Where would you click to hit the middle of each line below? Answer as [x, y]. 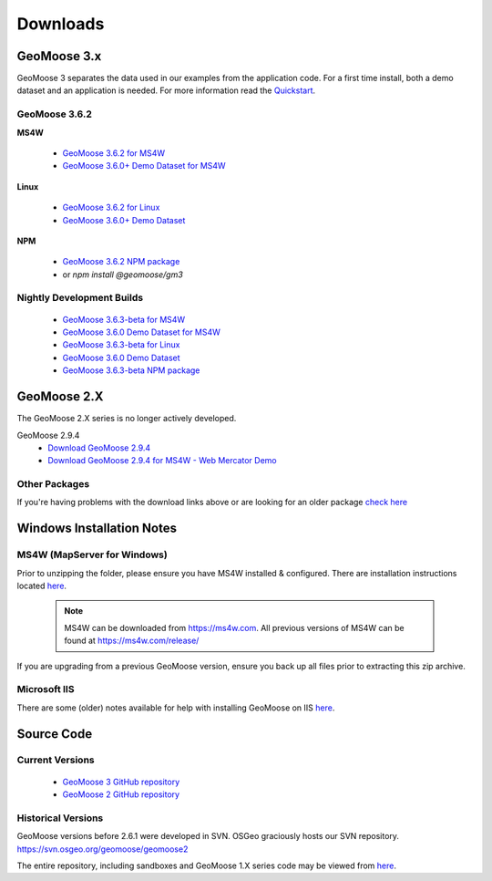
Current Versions [56, 760]
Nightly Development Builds [80, 298]
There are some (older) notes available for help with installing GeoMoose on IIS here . [176, 708]
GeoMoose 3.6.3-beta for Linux [121, 345]
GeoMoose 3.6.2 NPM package [121, 262]
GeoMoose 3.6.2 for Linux [111, 207]
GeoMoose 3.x [59, 56]
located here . [42, 586]
